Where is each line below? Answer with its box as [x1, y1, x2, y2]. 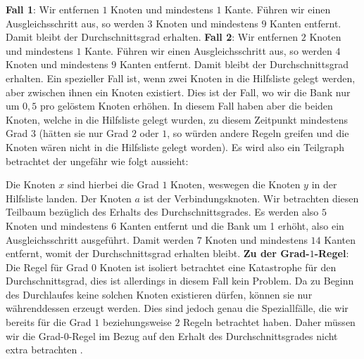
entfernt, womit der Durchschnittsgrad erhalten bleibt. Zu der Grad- [6, 246, 310, 261]
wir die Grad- [6, 328, 64, 343]
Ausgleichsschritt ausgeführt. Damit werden [6, 232, 194, 247]
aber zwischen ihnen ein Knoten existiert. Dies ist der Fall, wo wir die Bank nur [6, 84, 351, 99]
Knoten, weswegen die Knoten [170, 177, 301, 192]
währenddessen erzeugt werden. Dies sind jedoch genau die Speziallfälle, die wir [6, 301, 349, 315]
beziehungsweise [102, 315, 172, 329]
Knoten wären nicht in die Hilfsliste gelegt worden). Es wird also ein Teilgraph [6, 139, 344, 154]
